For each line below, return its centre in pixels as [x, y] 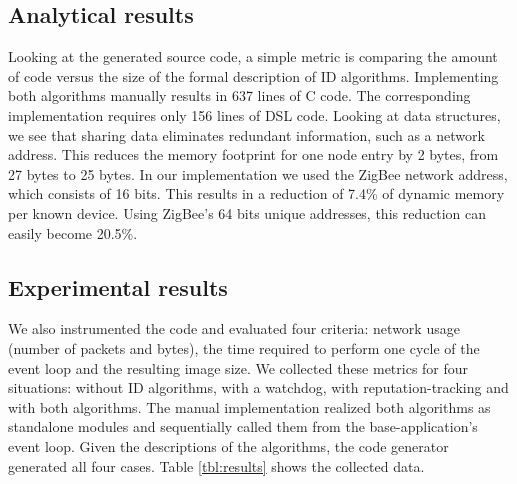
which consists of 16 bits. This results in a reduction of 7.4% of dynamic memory [256, 193]
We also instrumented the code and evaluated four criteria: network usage [234, 328]
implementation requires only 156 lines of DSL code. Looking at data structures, [254, 114]
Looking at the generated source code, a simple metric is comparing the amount [253, 56]
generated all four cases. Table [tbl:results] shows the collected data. [216, 465]
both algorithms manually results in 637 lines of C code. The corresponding [239, 95]
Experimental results [118, 286]
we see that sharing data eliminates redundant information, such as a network [246, 134]
